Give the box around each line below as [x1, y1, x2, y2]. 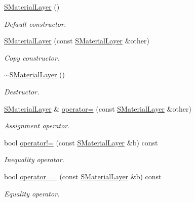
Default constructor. [4, 18, 66, 29]
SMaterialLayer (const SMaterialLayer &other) [4, 35, 149, 46]
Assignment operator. [4, 120, 70, 131]
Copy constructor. [4, 52, 60, 63]
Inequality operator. [4, 154, 64, 165]
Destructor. [4, 86, 40, 96]
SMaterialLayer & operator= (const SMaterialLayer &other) [4, 103, 191, 114]
